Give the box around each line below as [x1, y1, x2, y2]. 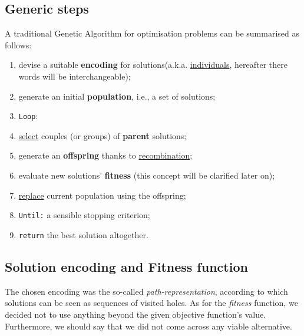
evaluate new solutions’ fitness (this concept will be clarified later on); [18, 169, 275, 182]
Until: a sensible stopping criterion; [18, 209, 150, 221]
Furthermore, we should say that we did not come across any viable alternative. [5, 319, 292, 332]
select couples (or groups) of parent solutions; [18, 129, 187, 141]
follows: [5, 38, 32, 51]
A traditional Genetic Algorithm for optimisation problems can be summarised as [5, 27, 300, 39]
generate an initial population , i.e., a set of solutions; [18, 90, 216, 102]
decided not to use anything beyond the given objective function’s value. [5, 308, 266, 320]
